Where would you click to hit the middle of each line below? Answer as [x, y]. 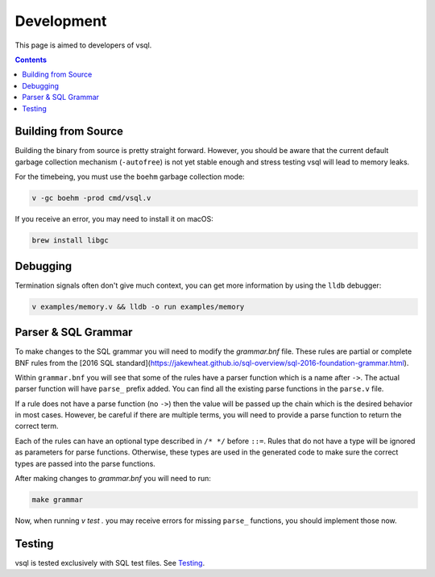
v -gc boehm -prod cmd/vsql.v [91, 198]
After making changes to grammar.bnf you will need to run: [113, 479]
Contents [31, 60]
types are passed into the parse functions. [85, 463]
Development [61, 21]
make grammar [58, 500]
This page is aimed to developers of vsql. [83, 45]
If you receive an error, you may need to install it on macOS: [114, 219]
